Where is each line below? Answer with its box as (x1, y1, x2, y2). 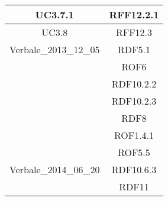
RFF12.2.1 (109, 8, 159, 21)
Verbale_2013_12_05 (9, 43, 100, 56)
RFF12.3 (115, 25, 153, 39)
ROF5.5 (118, 145, 150, 159)
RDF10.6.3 (111, 163, 157, 176)
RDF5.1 (118, 43, 150, 56)
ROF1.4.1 (114, 128, 154, 142)
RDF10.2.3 (111, 94, 157, 108)
